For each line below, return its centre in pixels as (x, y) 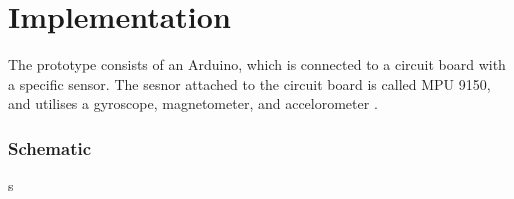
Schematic (50, 147)
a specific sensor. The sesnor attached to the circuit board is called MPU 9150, (249, 83)
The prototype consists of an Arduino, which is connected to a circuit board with (257, 64)
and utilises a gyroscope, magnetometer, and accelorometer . (193, 103)
